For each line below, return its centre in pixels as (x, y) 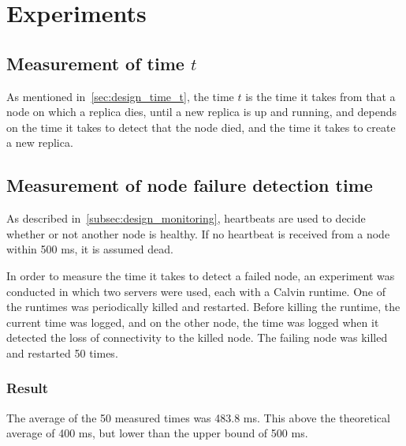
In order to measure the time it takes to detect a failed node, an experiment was (201, 275)
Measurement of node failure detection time (190, 185)
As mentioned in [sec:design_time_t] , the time (120, 96)
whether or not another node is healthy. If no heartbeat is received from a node (198, 233)
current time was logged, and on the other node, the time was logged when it (193, 322)
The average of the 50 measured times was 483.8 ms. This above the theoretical (198, 417)
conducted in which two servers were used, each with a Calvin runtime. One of (196, 291)
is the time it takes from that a (320, 96)
